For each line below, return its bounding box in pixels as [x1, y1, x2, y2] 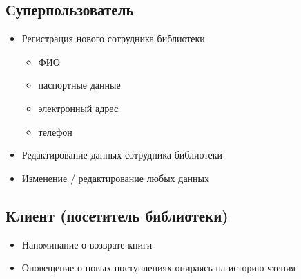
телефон [38, 124, 72, 138]
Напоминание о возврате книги [21, 237, 153, 251]
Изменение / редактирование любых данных [21, 170, 209, 185]
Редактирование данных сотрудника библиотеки [21, 147, 223, 162]
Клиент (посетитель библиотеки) [6, 204, 229, 226]
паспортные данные [38, 78, 121, 92]
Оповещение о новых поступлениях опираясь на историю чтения [21, 260, 295, 275]
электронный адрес [38, 100, 119, 115]
